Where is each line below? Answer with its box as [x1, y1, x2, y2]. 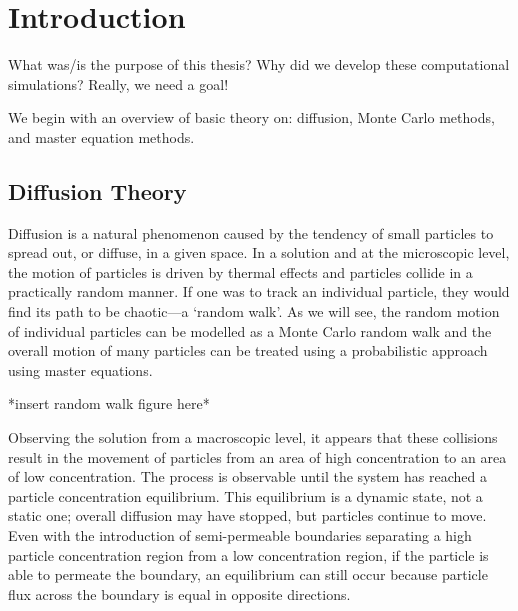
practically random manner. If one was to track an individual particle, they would [8, 281, 510, 302]
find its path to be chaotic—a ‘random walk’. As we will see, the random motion [8, 301, 500, 322]
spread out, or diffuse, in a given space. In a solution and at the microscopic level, [8, 242, 510, 263]
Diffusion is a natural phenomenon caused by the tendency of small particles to [8, 222, 494, 243]
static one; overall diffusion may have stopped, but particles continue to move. [8, 505, 487, 526]
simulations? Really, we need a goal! [8, 73, 229, 94]
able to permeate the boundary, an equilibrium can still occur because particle [8, 564, 488, 585]
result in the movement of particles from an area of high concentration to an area [8, 446, 507, 467]
